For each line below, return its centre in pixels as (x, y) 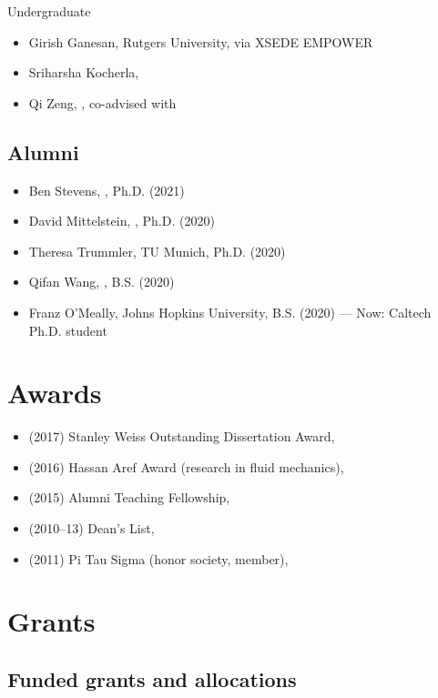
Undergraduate (49, 11)
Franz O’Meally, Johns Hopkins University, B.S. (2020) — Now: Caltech (230, 312)
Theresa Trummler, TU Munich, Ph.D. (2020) (157, 251)
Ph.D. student (68, 330)
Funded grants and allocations (152, 679)
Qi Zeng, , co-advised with (102, 102)
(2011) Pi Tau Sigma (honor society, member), (158, 558)
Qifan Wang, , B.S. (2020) (102, 282)
